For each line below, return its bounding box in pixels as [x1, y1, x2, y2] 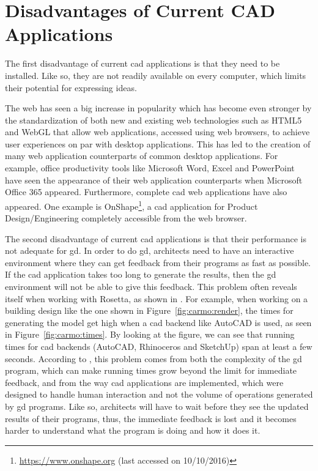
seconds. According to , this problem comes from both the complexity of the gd [5, 352, 302, 365]
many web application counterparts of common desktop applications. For [5, 149, 278, 162]
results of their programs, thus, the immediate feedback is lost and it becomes [5, 412, 297, 425]
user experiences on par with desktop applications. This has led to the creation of [5, 137, 311, 150]
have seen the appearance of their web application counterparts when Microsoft [5, 173, 303, 186]
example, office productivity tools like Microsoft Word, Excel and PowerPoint [5, 161, 295, 174]
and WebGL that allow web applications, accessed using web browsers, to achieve [5, 125, 310, 138]
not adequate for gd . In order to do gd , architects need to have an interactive [5, 244, 294, 257]
